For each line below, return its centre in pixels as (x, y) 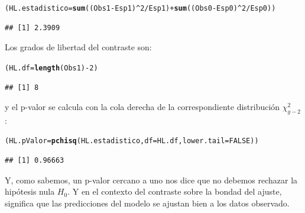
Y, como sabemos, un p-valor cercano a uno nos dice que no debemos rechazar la (151, 180)
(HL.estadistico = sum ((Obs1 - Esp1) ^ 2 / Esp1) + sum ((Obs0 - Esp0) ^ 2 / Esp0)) (140, 8)
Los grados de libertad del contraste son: (78, 47)
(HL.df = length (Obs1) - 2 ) (51, 68)
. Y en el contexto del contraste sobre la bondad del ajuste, (175, 191)
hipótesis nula (30, 191)
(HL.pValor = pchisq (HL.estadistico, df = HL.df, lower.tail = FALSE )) (132, 141)
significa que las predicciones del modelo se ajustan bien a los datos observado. (147, 203)
